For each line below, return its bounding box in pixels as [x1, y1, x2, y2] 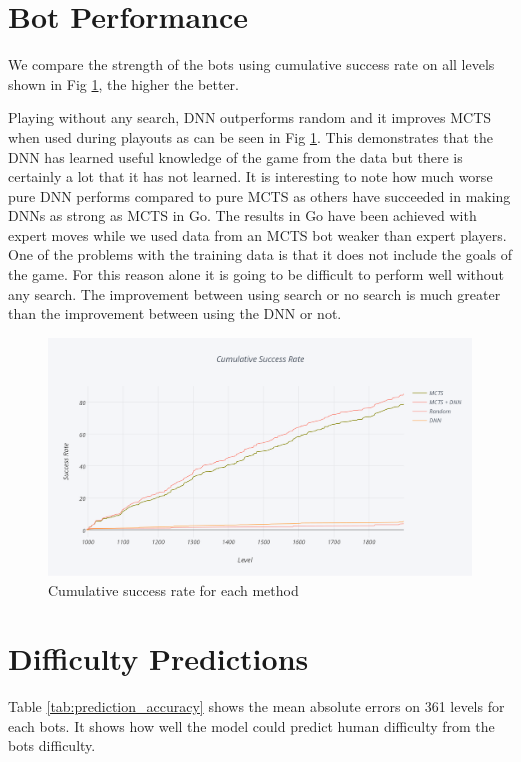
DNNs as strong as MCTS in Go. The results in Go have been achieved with [8, 205, 477, 226]
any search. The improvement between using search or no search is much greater [8, 283, 501, 304]
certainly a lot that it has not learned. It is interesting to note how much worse [8, 166, 493, 187]
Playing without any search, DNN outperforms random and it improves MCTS [8, 107, 492, 128]
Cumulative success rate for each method [48, 579, 299, 600]
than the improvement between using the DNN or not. [8, 303, 342, 324]
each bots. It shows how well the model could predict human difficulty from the [8, 715, 495, 736]
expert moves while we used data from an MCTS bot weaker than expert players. [8, 224, 507, 245]
